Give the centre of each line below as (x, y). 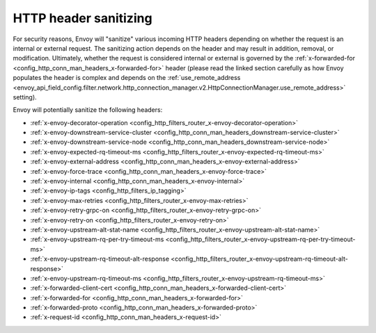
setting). (25, 97)
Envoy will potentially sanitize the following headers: (88, 110)
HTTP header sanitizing (83, 18)
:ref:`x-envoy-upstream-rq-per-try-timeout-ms (97, 239)
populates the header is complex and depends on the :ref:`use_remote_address (127, 78)
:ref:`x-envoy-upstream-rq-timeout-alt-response (100, 259)
